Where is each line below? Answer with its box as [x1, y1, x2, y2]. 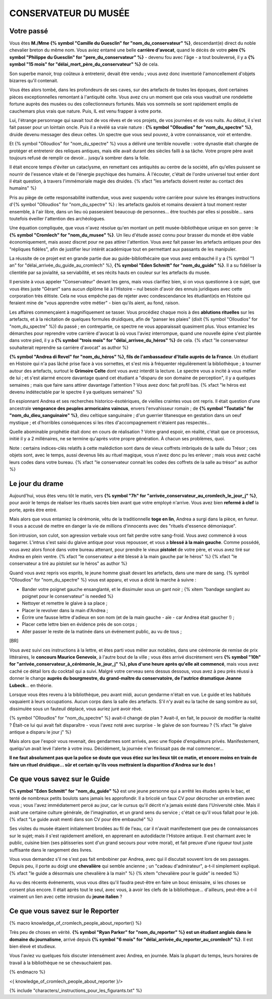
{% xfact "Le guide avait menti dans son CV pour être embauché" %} [9, 816, 154, 822]
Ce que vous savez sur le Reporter [9, 907, 119, 915]
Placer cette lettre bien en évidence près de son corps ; [22, 621, 138, 627]
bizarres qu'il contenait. [9, 78, 58, 84]
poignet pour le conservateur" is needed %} [22, 593, 114, 599]
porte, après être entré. [9, 507, 58, 513]
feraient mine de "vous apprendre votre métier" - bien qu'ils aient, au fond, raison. [9, 300, 180, 306]
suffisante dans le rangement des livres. [9, 847, 93, 853]
